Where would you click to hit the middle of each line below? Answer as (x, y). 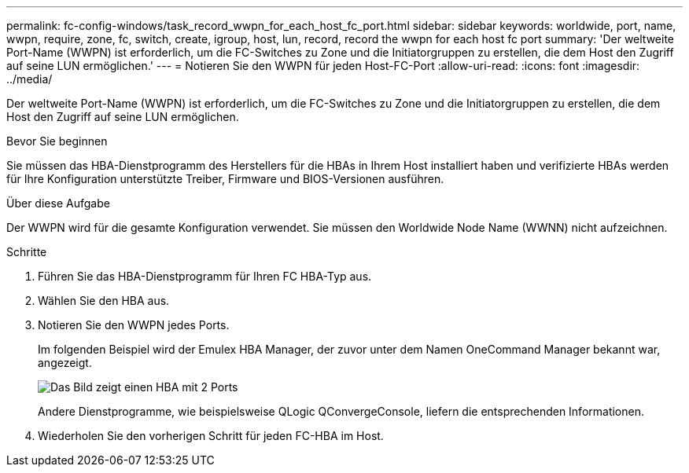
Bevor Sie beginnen (57, 141)
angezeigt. (65, 363)
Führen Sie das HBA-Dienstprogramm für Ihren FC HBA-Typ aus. (205, 276)
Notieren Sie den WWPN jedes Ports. (134, 325)
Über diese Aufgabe (58, 203)
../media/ (29, 79)
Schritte (27, 252)
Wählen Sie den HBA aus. (104, 301)
